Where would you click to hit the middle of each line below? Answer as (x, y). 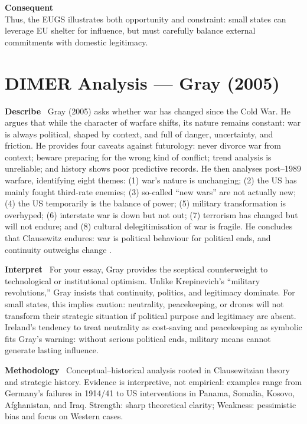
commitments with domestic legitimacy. (76, 42)
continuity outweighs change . (58, 249)
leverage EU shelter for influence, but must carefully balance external (130, 30)
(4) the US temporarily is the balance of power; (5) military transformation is (146, 203)
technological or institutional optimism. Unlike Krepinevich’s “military (133, 280)
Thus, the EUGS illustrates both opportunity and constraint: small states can (146, 19)
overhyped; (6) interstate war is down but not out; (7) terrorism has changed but (151, 214)
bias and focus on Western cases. (64, 416)
